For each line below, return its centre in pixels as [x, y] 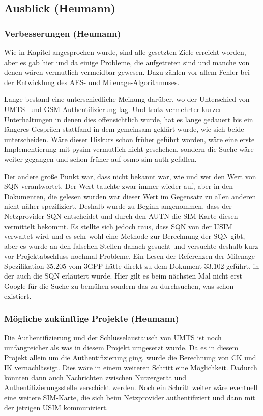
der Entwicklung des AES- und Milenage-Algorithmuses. [92, 82]
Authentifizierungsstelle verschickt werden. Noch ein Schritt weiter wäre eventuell [131, 387]
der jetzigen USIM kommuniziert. [56, 407]
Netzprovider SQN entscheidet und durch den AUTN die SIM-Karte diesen [121, 216]
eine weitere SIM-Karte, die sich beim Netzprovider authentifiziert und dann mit [130, 397]
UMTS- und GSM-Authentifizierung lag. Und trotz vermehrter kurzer [113, 109]
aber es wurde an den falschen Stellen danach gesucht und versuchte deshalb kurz [131, 246]
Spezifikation [24, 266]
